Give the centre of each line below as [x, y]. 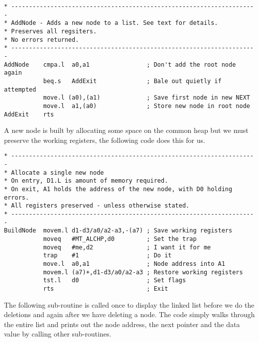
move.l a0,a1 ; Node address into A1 [134, 264]
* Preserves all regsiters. [51, 31]
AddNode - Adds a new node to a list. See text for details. [115, 23]
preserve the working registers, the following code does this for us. [105, 140]
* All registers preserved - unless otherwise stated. [97, 206]
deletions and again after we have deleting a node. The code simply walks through [129, 314]
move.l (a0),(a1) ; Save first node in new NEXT [146, 98]
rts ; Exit [106, 288]
